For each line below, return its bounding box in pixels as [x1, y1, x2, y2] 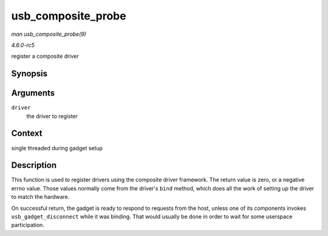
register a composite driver [11, 52, 79, 60]
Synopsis [11, 69, 48, 79]
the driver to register [26, 113, 78, 120]
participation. [11, 221, 45, 229]
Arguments [11, 88, 55, 99]
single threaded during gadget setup [11, 144, 103, 151]
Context [11, 128, 43, 139]
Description [11, 160, 57, 170]
